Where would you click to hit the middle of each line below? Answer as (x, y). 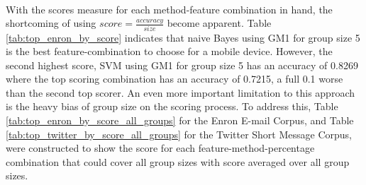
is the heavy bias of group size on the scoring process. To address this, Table (172, 106)
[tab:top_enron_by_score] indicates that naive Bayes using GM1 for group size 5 (183, 37)
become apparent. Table (219, 23)
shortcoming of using (51, 23)
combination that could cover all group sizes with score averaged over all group (178, 161)
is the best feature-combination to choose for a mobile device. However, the (169, 51)
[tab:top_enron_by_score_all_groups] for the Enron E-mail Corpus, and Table (180, 120)
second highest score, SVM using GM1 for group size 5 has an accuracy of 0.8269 (182, 65)
